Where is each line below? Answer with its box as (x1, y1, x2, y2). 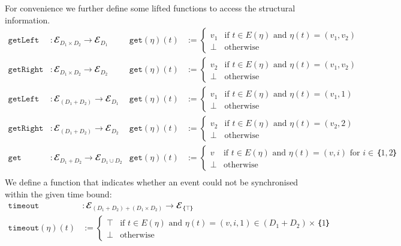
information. (5, 13, 50, 26)
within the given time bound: (5, 187, 112, 200)
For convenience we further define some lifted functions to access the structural (5, 2, 296, 14)
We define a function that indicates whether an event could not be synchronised (5, 176, 299, 188)
